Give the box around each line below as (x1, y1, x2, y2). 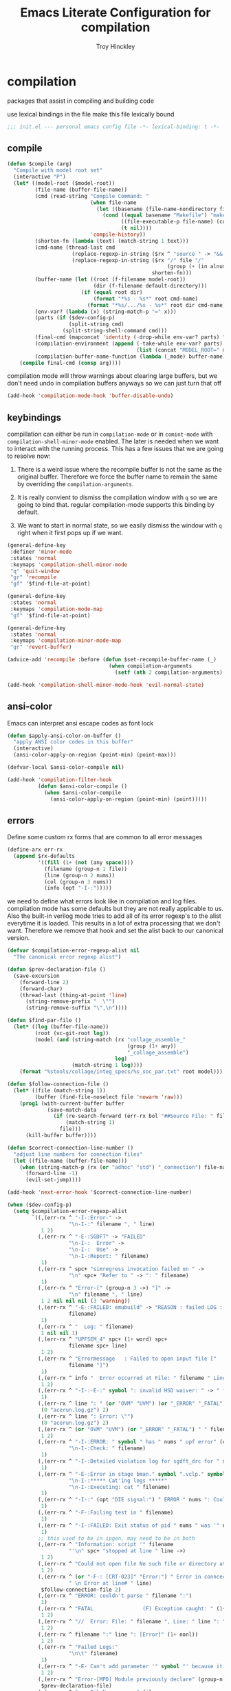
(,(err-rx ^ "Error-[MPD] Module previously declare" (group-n (37, 1676, 223, 1683)
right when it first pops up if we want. (16, 529, 124, 537)
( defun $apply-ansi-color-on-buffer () (7, 732, 122, 739)
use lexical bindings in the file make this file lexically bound (7, 110, 175, 118)
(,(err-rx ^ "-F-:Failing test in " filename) (37, 1509, 174, 1517)
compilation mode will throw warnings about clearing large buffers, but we (7, 372, 218, 380)
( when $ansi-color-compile (43, 789, 122, 796)
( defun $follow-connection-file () (7, 1081, 109, 1088)
